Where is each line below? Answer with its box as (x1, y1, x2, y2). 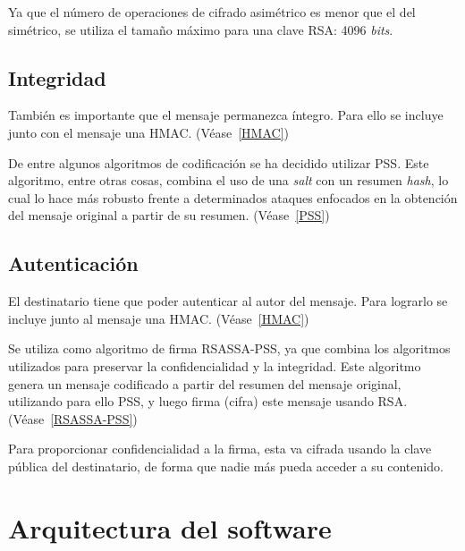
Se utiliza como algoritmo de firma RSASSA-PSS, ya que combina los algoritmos (8, 339, 451, 358)
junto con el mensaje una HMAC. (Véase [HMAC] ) (8, 123, 289, 141)
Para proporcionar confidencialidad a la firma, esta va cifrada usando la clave (8, 439, 432, 458)
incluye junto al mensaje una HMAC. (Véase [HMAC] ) (8, 309, 309, 327)
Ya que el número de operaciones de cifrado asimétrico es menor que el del (8, 3, 416, 21)
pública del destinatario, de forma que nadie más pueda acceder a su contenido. (8, 456, 444, 475)
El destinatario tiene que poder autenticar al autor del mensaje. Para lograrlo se (8, 292, 448, 310)
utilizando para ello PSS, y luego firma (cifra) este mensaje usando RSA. (8, 392, 408, 411)
